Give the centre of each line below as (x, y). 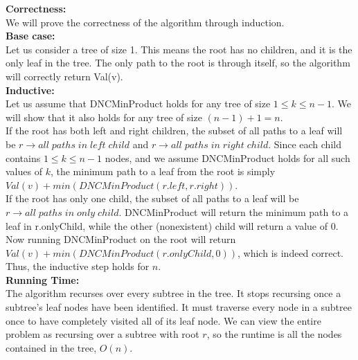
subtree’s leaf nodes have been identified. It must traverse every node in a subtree (179, 307)
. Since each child (305, 144)
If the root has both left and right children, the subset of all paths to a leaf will (174, 130)
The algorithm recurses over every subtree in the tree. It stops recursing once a (173, 293)
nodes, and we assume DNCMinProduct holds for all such (227, 157)
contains (23, 157)
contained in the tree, (51, 347)
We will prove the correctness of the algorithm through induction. (145, 22)
